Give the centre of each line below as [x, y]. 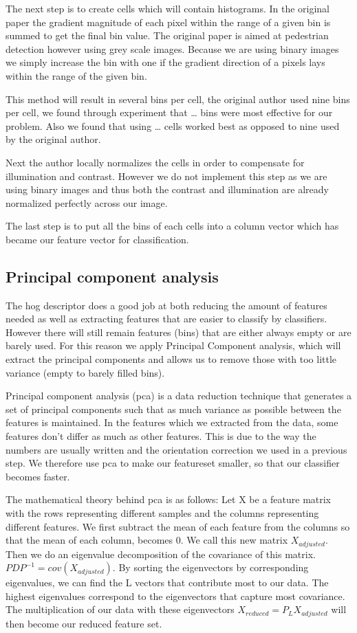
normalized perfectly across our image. [87, 202]
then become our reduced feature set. [84, 623]
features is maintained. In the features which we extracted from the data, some [172, 422]
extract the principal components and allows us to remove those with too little [171, 359]
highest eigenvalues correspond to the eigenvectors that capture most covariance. [175, 596]
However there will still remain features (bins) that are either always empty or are [178, 332]
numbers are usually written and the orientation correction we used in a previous [176, 449]
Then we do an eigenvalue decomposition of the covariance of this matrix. [161, 554]
